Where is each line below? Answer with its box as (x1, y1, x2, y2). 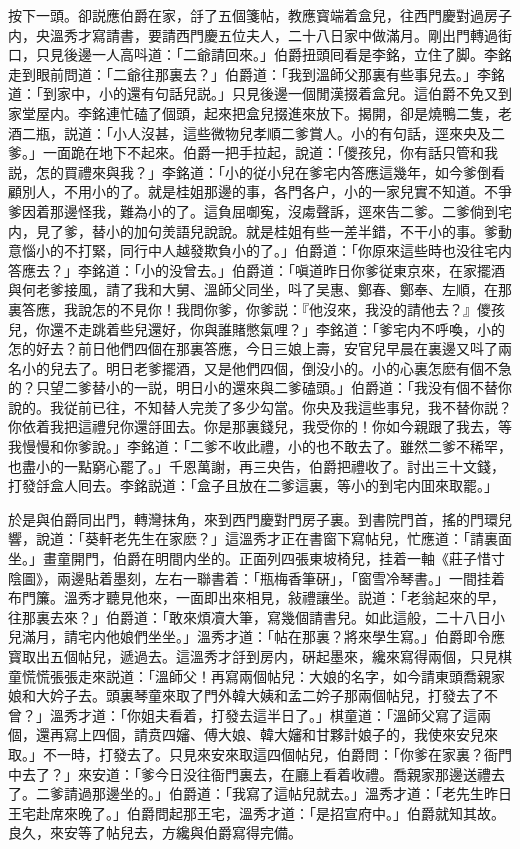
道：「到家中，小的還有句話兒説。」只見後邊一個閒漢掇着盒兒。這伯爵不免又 (8, 83, 498, 104)
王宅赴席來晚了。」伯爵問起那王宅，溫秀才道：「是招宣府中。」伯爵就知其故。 (8, 802, 505, 823)
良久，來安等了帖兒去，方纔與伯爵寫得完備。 (8, 822, 302, 843)
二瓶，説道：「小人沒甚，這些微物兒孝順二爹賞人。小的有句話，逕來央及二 (21, 122, 505, 143)
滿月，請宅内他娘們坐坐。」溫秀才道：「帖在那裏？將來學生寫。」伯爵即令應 (21, 626, 505, 647)
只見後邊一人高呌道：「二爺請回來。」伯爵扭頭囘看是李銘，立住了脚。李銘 (35, 44, 512, 65)
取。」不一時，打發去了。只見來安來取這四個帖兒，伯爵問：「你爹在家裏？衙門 (8, 743, 512, 764)
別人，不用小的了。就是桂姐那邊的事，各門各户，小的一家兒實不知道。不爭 (21, 181, 512, 202)
